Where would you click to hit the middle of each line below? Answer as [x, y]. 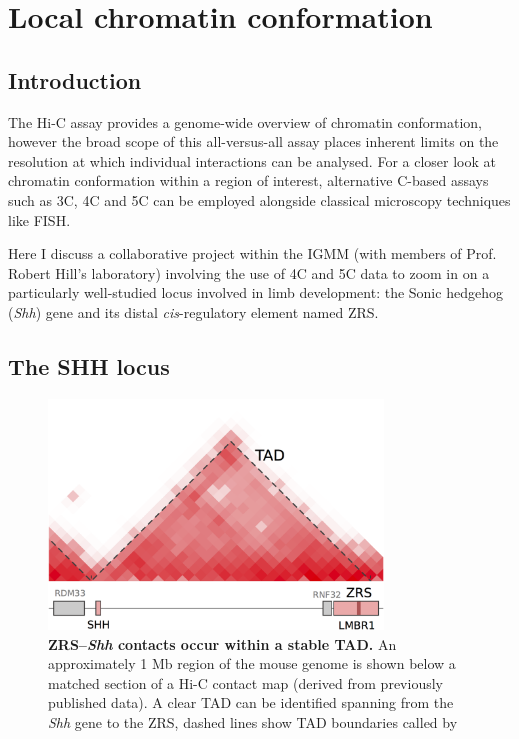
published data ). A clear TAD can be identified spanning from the [251, 702]
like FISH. [39, 219]
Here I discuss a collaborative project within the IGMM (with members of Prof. [252, 253]
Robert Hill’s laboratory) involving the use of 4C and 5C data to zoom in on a [249, 272]
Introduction [75, 79]
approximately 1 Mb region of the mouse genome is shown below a [252, 663]
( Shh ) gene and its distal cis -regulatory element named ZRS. [193, 311]
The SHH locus [89, 365]
